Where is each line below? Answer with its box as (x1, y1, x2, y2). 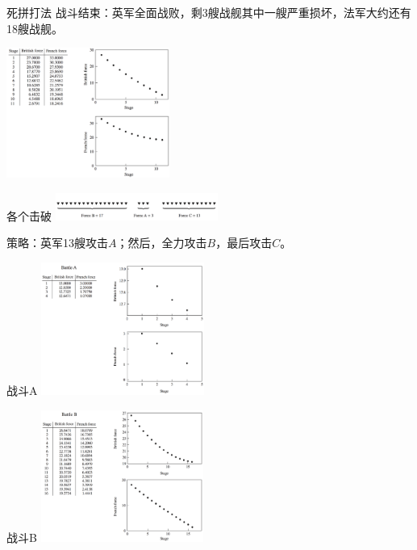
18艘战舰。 (6, 19, 63, 36)
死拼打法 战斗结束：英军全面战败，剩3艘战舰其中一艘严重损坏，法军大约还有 (6, 4, 411, 20)
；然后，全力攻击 (116, 234, 207, 251)
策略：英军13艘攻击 (6, 234, 108, 251)
